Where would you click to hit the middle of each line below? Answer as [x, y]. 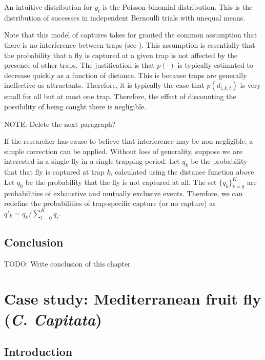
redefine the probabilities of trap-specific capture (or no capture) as [110, 203]
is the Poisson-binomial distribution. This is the [178, 7]
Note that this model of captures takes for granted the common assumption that [131, 35]
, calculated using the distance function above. [183, 172]
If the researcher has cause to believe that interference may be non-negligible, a [129, 141]
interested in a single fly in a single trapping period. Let [92, 161]
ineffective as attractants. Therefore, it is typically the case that [104, 85]
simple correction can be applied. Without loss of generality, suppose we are [123, 151]
